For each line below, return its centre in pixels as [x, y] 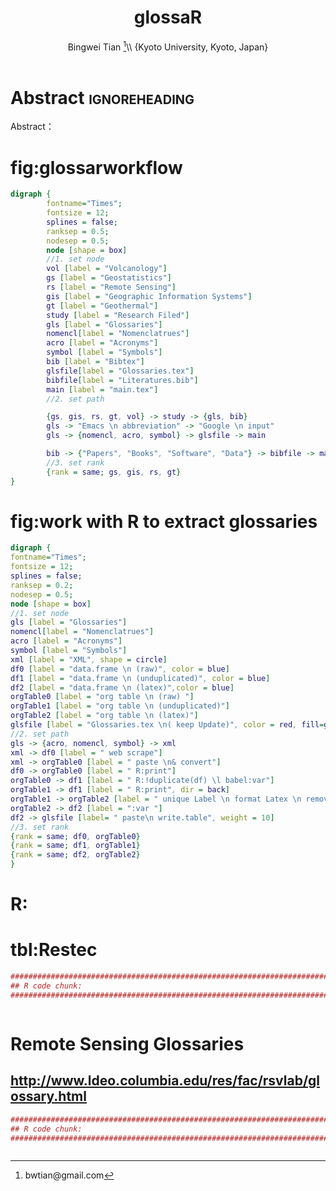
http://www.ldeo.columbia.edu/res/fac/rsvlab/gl [165, 1081]
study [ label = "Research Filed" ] [118, 315]
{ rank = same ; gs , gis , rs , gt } [114, 472]
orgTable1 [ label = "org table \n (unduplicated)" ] [120, 706]
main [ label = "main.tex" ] [102, 389]
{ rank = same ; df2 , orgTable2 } [75, 855]
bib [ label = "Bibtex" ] [95, 362]
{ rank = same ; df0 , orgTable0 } [75, 836]
